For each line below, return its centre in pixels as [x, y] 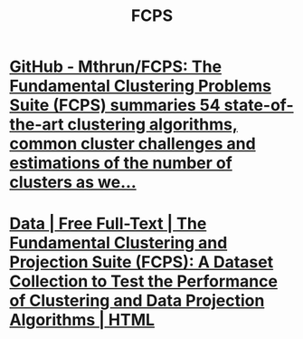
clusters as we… [73, 183]
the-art [37, 125]
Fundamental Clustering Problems [140, 86]
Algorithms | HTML [82, 320]
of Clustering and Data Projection [137, 301]
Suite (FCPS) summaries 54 [115, 106]
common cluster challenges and [133, 144]
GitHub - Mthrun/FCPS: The [116, 67]
